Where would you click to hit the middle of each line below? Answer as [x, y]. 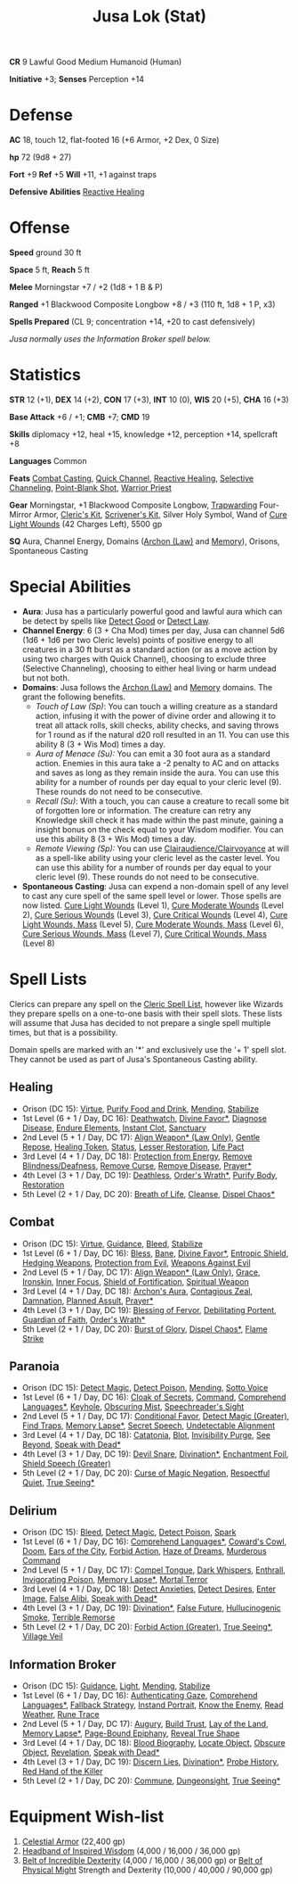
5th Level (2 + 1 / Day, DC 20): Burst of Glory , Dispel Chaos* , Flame [145, 1329]
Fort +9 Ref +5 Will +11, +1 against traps [83, 175]
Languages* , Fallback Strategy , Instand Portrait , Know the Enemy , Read [153, 1705]
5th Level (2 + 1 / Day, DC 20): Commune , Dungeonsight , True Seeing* [151, 1781]
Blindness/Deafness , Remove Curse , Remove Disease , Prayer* [137, 1165]
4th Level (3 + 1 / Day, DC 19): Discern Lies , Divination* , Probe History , [150, 1761]
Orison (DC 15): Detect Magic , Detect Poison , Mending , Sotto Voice [145, 1388]
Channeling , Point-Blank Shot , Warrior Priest [90, 488]
